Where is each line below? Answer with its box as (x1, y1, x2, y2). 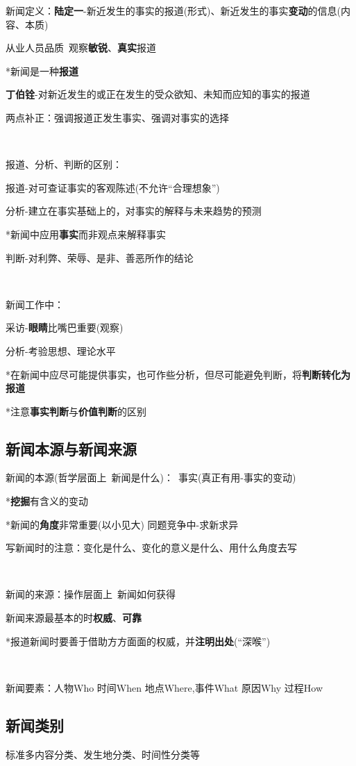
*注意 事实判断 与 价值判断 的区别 (6, 403, 146, 418)
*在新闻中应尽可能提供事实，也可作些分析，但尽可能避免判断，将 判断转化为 (6, 367, 350, 381)
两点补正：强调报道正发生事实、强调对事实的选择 (6, 110, 229, 124)
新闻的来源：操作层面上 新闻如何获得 (6, 587, 176, 601)
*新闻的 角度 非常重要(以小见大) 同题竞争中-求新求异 (6, 517, 239, 531)
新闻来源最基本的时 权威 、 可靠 (6, 610, 142, 625)
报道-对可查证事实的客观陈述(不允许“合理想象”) (6, 180, 220, 194)
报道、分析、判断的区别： (6, 157, 122, 172)
